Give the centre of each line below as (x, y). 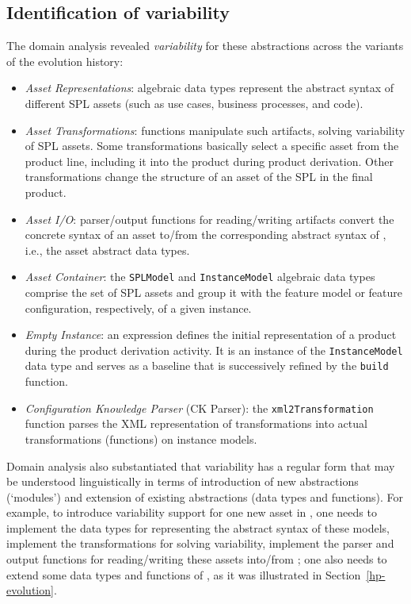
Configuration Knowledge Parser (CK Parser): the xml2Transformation (199, 408)
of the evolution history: (65, 61)
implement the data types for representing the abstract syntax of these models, (198, 527)
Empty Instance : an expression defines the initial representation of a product (211, 335)
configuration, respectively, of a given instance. (138, 308)
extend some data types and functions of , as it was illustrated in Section (184, 574)
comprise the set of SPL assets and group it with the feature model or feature (213, 292)
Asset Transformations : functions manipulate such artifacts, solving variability (215, 130)
